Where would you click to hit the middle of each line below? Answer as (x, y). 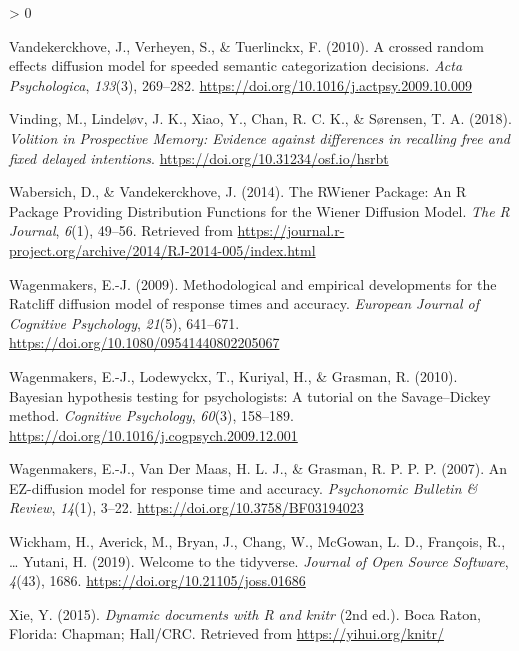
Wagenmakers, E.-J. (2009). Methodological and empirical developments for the (253, 283)
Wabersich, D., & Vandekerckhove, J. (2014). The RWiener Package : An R (238, 191)
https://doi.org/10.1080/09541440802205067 (144, 342)
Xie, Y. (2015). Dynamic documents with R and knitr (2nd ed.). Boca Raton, (245, 613)
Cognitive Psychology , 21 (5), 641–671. (124, 322)
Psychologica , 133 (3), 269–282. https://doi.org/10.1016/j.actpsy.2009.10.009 (240, 84)
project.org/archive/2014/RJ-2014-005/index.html (162, 249)
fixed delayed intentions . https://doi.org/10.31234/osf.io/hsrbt (199, 157)
